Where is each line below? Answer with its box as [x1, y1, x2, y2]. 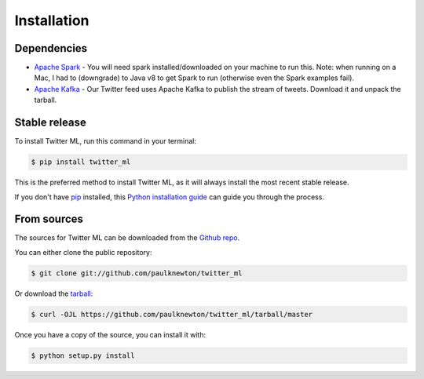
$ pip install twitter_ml [31, 158, 131, 166]
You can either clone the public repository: [14, 247, 152, 257]
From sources [14, 213, 84, 226]
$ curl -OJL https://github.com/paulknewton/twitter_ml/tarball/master [31, 310, 313, 319]
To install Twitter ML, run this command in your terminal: [14, 137, 196, 146]
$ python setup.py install [31, 351, 135, 360]
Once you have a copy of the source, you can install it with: [14, 330, 207, 339]
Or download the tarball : [14, 289, 93, 298]
